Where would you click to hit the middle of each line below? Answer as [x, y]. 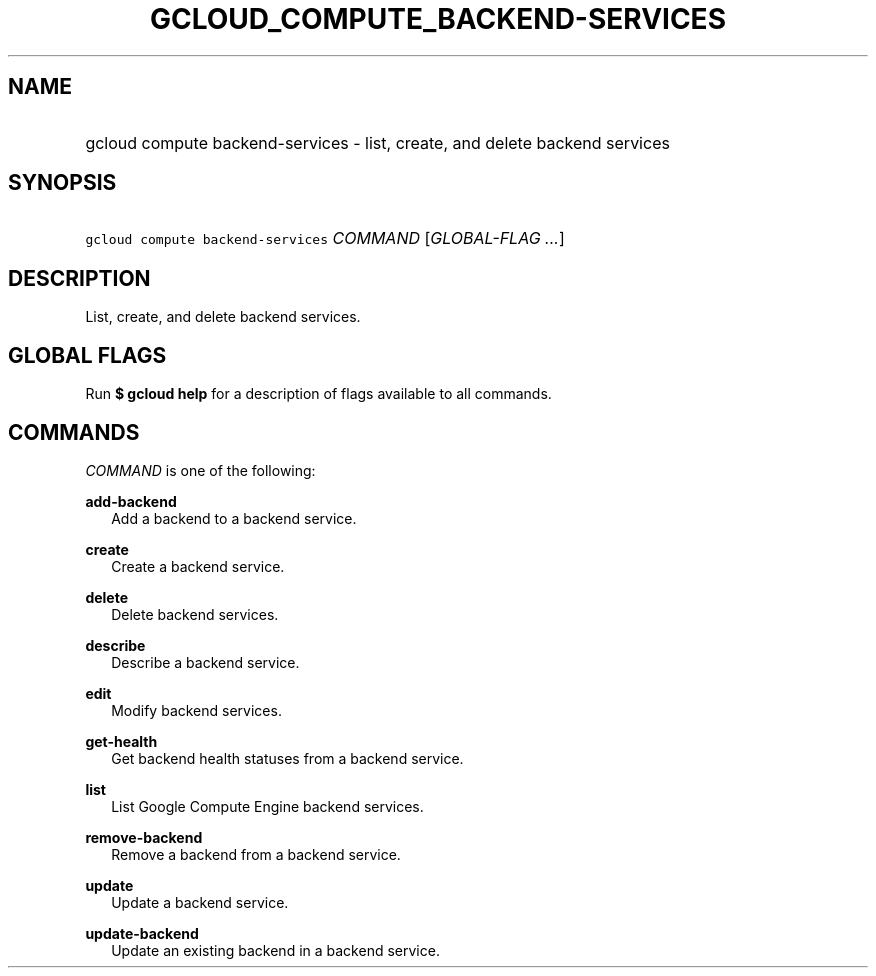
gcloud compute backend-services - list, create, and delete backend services [377, 142]
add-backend [131, 501]
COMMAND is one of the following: [200, 470]
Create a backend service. [198, 566]
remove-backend [144, 837]
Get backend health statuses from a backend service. [287, 758]
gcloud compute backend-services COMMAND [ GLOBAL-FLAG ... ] [325, 238]
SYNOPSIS [62, 183]
